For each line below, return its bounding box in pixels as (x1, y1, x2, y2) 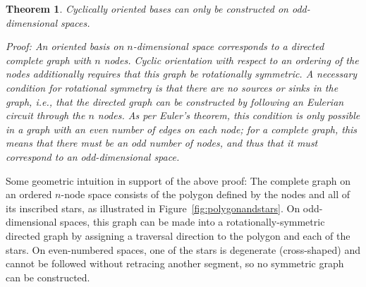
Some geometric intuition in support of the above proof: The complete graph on (6, 173, 351, 188)
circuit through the (6, 108, 85, 123)
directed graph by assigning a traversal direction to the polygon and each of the (6, 228, 350, 243)
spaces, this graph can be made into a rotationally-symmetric (60, 214, 325, 229)
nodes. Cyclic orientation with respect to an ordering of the (104, 52, 359, 67)
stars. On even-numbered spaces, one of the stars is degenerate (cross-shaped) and (6, 242, 360, 257)
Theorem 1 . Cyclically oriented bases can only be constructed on (6, 1, 288, 16)
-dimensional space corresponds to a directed (133, 39, 324, 54)
